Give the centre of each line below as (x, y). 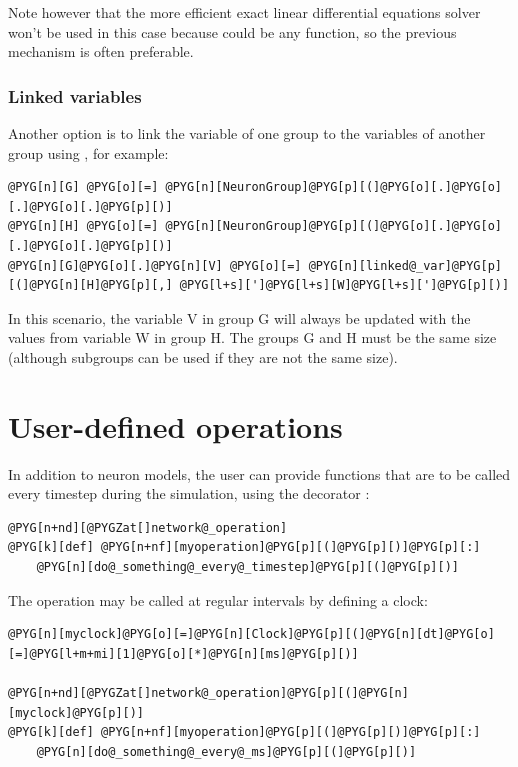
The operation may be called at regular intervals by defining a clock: (218, 599)
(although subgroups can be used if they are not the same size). (203, 356)
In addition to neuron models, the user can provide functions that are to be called (259, 473)
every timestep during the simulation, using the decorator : (189, 493)
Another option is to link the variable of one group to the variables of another (247, 133)
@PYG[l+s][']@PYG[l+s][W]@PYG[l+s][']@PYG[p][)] (344, 285)
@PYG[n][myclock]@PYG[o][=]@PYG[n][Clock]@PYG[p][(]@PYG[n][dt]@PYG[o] (251, 634)
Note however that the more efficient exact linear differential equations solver (244, 12)
